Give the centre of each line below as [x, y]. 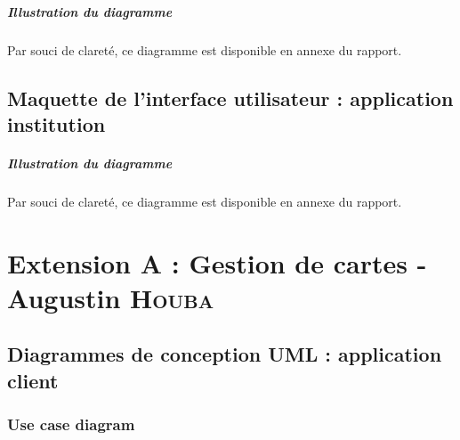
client [33, 380]
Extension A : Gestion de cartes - [217, 262]
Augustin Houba [111, 297]
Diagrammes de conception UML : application [225, 354]
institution [56, 123]
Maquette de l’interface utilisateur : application [230, 98]
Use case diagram [71, 424]
